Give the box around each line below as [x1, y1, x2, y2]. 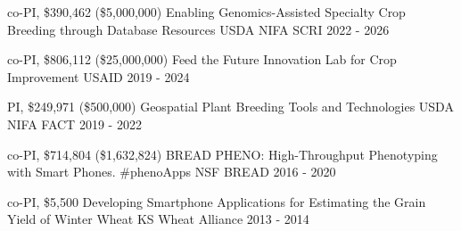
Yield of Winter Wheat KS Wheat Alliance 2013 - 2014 [7, 210, 309, 228]
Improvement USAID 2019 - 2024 [7, 67, 190, 86]
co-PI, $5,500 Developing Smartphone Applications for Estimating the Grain [7, 192, 426, 210]
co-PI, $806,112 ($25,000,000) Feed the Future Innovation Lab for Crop [7, 50, 397, 69]
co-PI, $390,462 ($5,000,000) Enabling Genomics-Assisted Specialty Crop [7, 3, 406, 21]
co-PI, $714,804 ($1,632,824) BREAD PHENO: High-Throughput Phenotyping [7, 144, 438, 163]
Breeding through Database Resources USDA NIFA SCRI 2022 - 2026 [7, 20, 390, 38]
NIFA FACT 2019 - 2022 [7, 114, 142, 133]
